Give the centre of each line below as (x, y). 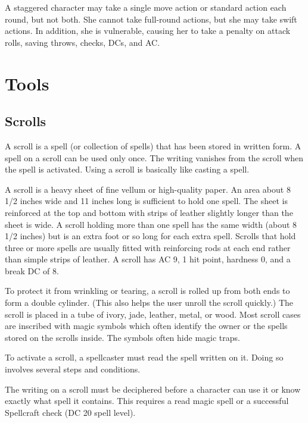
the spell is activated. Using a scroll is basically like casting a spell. (127, 169)
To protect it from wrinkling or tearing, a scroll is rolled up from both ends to (147, 291)
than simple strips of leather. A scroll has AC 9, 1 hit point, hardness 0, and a (148, 259)
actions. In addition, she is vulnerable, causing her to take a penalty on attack (148, 31)
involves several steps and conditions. (73, 369)
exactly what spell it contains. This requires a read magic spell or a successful (147, 401)
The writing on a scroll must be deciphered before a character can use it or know (153, 389)
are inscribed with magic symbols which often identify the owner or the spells (146, 326)
